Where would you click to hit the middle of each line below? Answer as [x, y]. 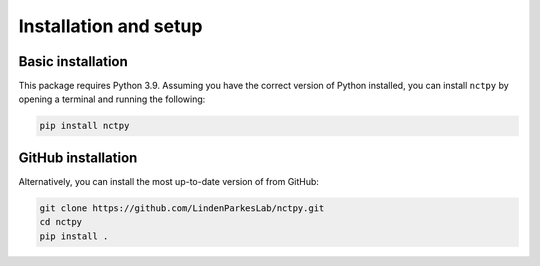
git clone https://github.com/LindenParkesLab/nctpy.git [182, 208]
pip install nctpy [84, 126]
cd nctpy [61, 222]
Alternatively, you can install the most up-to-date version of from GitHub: [169, 181]
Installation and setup [110, 26]
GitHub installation [78, 157]
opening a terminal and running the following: [112, 99]
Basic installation [73, 61]
